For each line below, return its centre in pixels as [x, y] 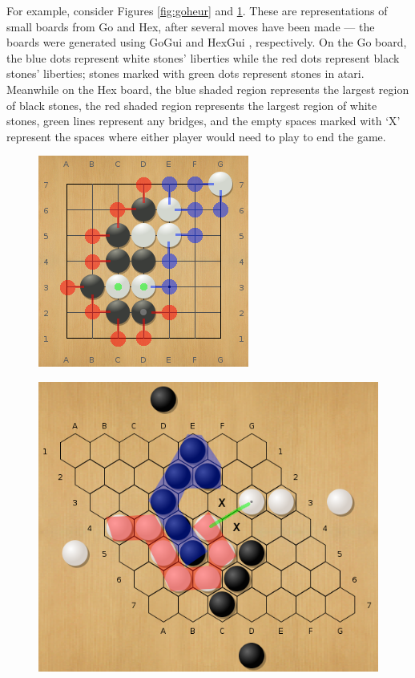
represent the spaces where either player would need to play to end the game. [196, 136]
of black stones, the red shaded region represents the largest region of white [192, 105]
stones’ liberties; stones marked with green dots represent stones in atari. [185, 73]
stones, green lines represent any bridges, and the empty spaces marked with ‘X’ [203, 121]
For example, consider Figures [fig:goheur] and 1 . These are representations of [197, 10]
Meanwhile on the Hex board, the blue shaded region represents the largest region [208, 89]
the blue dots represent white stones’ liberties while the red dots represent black [203, 57]
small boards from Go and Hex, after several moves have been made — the [191, 26]
